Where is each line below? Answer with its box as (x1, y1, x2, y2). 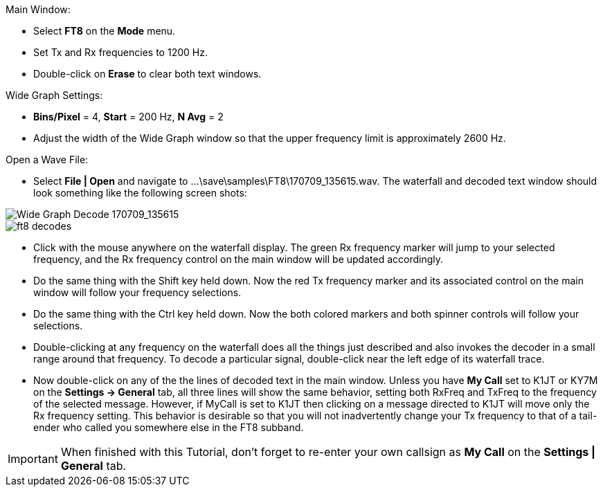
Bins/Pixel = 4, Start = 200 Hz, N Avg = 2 (33, 111, 224, 122)
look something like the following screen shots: (33, 187, 247, 199)
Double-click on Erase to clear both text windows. (33, 68, 262, 80)
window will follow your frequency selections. (33, 286, 242, 298)
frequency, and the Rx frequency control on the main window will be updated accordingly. (33, 253, 444, 265)
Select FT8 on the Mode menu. (33, 25, 176, 37)
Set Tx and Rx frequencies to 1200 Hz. (33, 46, 208, 58)
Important (8, 452, 58, 466)
